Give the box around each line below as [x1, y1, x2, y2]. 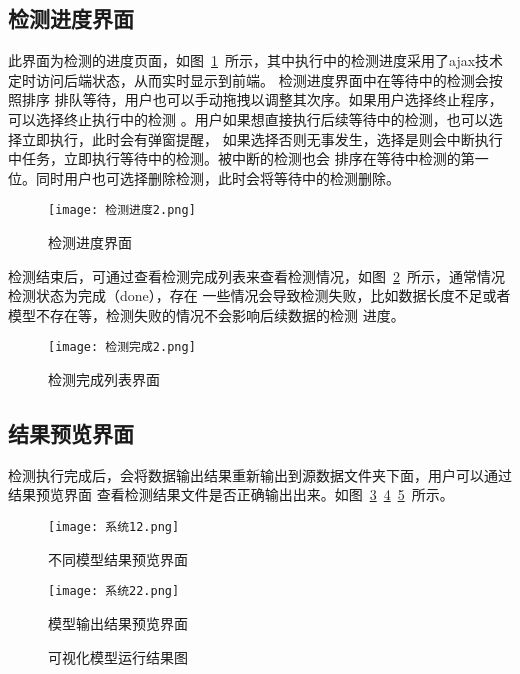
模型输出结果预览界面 [48, 612, 188, 633]
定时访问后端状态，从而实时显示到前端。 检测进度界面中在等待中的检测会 [8, 69, 489, 90]
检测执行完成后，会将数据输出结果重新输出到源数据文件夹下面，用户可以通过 [8, 464, 512, 485]
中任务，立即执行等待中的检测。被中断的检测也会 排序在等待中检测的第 [8, 148, 475, 169]
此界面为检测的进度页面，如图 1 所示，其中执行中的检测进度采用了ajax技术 [8, 50, 504, 71]
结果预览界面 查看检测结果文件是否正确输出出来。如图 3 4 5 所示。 [8, 484, 454, 505]
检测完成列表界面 [48, 369, 160, 390]
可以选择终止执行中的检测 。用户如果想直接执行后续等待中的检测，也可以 [8, 108, 489, 129]
